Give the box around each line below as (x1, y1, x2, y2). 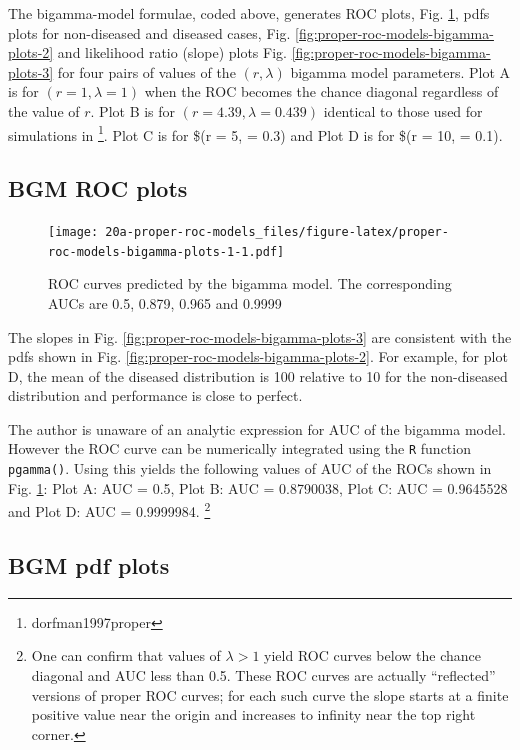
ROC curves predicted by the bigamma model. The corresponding (48, 273, 452, 294)
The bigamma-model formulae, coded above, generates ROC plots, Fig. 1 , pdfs (8, 3, 490, 23)
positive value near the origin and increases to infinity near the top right (31, 704, 476, 725)
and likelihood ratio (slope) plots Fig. (57, 42, 287, 63)
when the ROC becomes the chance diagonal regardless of (144, 81, 499, 102)
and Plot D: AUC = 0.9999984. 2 (8, 498, 211, 522)
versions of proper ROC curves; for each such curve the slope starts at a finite (31, 684, 509, 705)
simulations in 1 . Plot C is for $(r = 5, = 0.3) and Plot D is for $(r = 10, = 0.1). (8, 121, 503, 145)
